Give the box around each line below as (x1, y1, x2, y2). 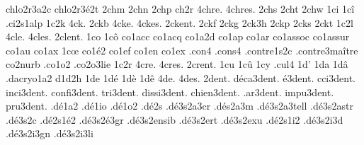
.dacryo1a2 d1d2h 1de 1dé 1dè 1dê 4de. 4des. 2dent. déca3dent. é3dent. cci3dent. (6, 70, 356, 85)
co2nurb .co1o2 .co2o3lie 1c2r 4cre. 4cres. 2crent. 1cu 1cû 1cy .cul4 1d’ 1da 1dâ (6, 57, 348, 71)
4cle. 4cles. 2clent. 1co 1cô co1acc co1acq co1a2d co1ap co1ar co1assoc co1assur (6, 29, 350, 44)
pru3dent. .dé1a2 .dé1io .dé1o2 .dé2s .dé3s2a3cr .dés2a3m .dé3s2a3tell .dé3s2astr (6, 98, 353, 113)
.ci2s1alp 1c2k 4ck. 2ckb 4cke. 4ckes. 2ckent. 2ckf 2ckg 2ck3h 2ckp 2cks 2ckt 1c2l (6, 15, 353, 30)
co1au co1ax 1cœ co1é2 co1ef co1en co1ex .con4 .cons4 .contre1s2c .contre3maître (6, 42, 358, 57)
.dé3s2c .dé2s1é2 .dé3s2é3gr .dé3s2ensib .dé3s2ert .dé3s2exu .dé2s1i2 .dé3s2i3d (6, 112, 343, 127)
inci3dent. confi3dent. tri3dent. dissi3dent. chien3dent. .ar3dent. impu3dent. (6, 84, 334, 99)
